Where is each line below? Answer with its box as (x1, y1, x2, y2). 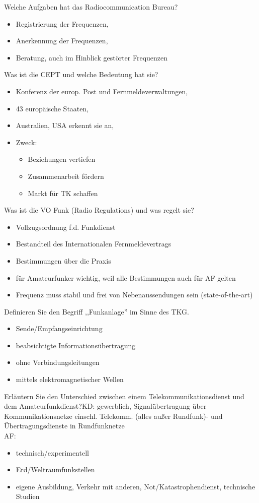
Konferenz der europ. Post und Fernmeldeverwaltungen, (16, 86, 188, 96)
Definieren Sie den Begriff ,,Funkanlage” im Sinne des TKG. (4, 306, 189, 317)
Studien (16, 491, 40, 501)
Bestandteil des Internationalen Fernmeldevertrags (16, 238, 171, 249)
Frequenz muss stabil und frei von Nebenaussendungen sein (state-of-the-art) (16, 289, 253, 300)
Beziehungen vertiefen (28, 154, 96, 164)
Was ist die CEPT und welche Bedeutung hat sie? (4, 69, 158, 80)
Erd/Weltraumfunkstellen (16, 464, 95, 475)
